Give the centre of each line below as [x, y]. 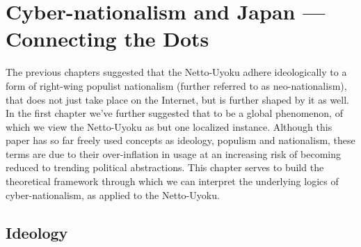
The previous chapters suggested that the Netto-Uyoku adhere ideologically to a [176, 72]
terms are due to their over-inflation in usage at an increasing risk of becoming [173, 153]
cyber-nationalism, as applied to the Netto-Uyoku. [113, 194]
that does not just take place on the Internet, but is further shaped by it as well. [178, 99]
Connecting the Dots [107, 39]
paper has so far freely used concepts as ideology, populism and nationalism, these [180, 140]
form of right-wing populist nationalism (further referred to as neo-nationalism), [176, 85]
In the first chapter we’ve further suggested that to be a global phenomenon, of [174, 113]
